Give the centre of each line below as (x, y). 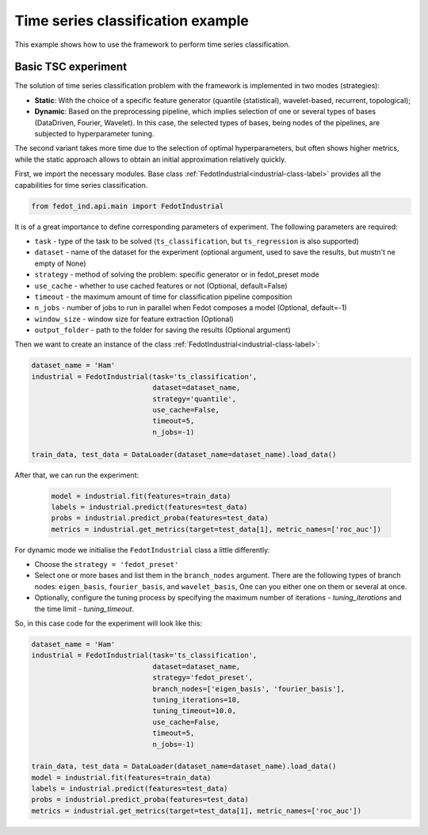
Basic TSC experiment (71, 67)
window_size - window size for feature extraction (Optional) (134, 319)
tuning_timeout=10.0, (195, 711)
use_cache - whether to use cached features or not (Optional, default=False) (161, 285)
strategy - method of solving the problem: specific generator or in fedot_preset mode (177, 274)
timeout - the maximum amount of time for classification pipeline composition (163, 297)
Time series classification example (132, 21)
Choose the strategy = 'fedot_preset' (107, 565)
